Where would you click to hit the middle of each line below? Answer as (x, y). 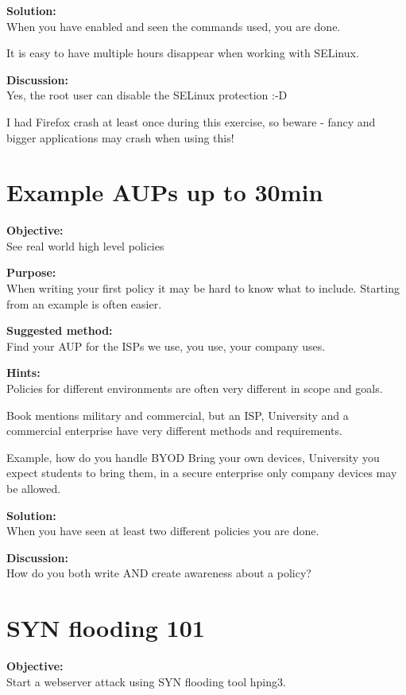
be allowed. (34, 488)
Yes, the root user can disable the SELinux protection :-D (147, 95)
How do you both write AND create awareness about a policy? (159, 573)
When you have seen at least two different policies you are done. (163, 531)
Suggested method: (60, 330)
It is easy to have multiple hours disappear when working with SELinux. (183, 53)
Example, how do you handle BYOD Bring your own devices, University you (193, 457)
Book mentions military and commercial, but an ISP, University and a (178, 415)
